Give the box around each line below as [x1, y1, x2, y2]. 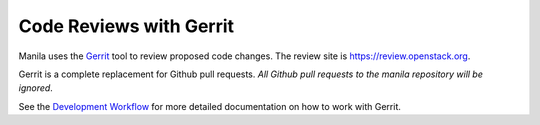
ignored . [18, 82, 54, 94]
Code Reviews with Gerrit [18, 15, 235, 37]
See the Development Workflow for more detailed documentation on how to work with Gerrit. [18, 100, 402, 112]
